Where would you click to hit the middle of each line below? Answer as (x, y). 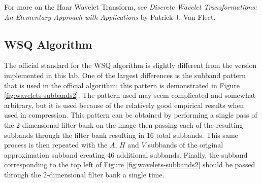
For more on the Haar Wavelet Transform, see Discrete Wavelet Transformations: (131, 7)
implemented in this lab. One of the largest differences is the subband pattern (125, 75)
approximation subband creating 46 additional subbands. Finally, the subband (126, 154)
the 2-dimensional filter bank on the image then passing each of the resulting (124, 124)
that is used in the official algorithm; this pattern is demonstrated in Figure (122, 85)
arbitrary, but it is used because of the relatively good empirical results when (124, 105)
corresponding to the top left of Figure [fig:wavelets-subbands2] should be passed (130, 164)
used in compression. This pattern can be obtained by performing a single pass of (131, 115)
